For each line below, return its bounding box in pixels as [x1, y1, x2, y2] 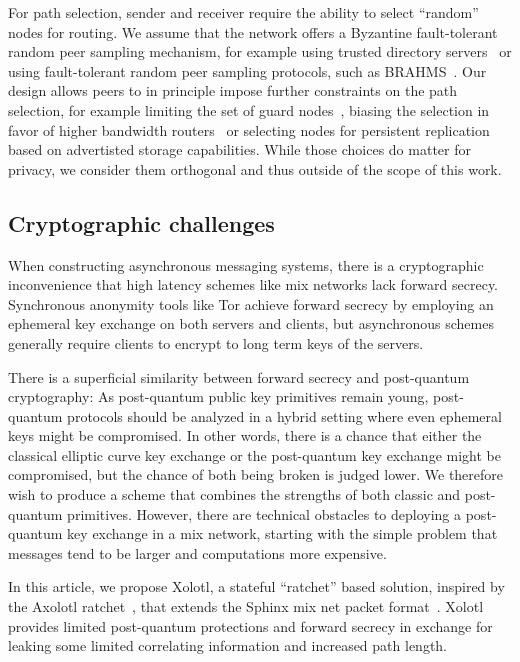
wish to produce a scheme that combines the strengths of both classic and [8, 484, 461, 505]
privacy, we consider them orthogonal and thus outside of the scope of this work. [8, 158, 502, 179]
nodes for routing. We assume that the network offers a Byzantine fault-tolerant [8, 21, 498, 42]
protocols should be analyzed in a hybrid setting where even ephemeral [67, 405, 502, 426]
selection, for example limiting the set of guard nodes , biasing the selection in [8, 99, 490, 120]
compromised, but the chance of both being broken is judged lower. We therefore [8, 464, 504, 485]
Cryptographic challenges [8, 207, 275, 238]
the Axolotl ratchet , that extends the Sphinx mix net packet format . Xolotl [8, 596, 484, 617]
